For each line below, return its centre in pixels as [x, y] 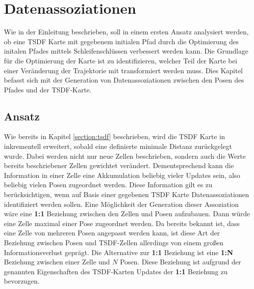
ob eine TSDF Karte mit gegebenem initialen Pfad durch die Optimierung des [121, 41]
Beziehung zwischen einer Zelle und [57, 262]
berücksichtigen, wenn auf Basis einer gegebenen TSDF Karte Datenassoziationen [127, 194]
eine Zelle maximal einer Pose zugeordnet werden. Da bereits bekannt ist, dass [122, 223]
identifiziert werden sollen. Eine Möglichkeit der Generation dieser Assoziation [121, 204]
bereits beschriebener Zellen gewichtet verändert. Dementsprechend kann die [119, 165]
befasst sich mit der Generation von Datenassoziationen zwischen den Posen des [124, 80]
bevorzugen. [22, 281]
